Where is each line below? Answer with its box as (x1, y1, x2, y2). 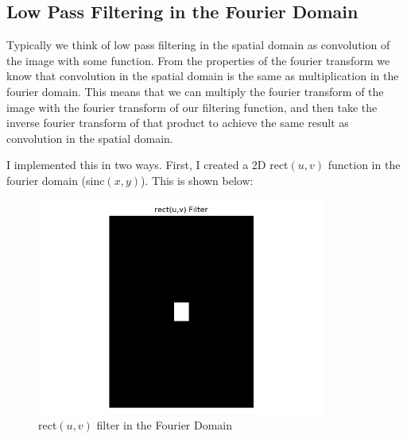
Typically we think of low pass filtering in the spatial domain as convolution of (6, 37, 390, 53)
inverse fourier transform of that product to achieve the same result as (6, 114, 349, 131)
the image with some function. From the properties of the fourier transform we (6, 52, 390, 68)
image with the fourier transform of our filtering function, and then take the (6, 98, 378, 115)
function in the (328, 156, 401, 173)
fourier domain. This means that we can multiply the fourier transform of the (6, 83, 384, 99)
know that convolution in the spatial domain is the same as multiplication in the (6, 67, 399, 84)
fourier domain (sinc (6, 171, 105, 188)
